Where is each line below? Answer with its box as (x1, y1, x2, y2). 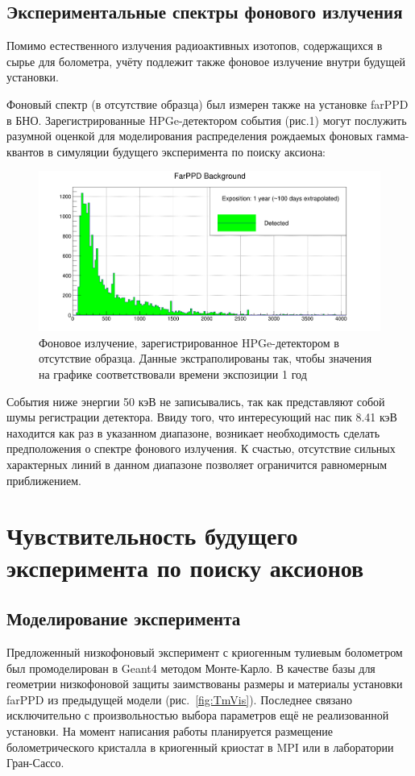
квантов (6, 143, 44, 160)
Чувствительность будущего (6, 519, 298, 552)
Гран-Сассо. (6, 754, 64, 771)
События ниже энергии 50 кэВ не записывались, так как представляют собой (6, 392, 385, 409)
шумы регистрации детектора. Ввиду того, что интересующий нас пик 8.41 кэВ (6, 409, 397, 425)
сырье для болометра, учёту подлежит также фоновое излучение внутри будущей (6, 52, 405, 69)
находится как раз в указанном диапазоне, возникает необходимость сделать (6, 424, 380, 441)
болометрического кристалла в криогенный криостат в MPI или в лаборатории (6, 738, 394, 755)
